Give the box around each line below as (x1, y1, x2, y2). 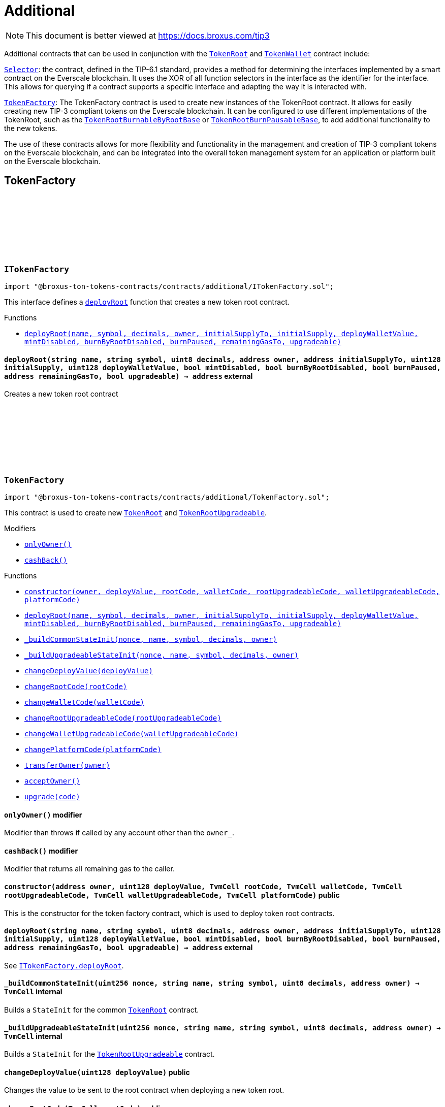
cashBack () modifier (4, 846, 78, 855)
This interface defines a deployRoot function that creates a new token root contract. (4, 297, 290, 306)
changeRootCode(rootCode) (24, 682, 128, 691)
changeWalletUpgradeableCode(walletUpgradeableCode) (24, 729, 239, 738)
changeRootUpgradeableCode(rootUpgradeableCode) (24, 713, 221, 722)
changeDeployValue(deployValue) (24, 666, 153, 675)
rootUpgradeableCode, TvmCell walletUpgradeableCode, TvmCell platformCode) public (4, 890, 340, 899)
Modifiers (4, 524, 36, 533)
